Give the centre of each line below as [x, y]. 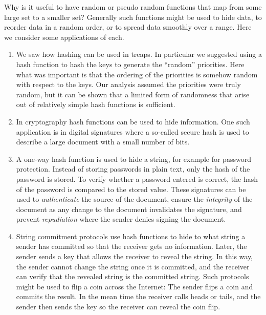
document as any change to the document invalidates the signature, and [129, 209]
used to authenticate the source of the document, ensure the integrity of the [134, 199]
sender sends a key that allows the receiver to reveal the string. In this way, [135, 256]
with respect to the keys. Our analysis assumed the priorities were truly [128, 84]
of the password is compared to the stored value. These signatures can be [131, 189]
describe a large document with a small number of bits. [103, 142]
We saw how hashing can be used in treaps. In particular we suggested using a [139, 54]
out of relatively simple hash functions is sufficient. [96, 104]
